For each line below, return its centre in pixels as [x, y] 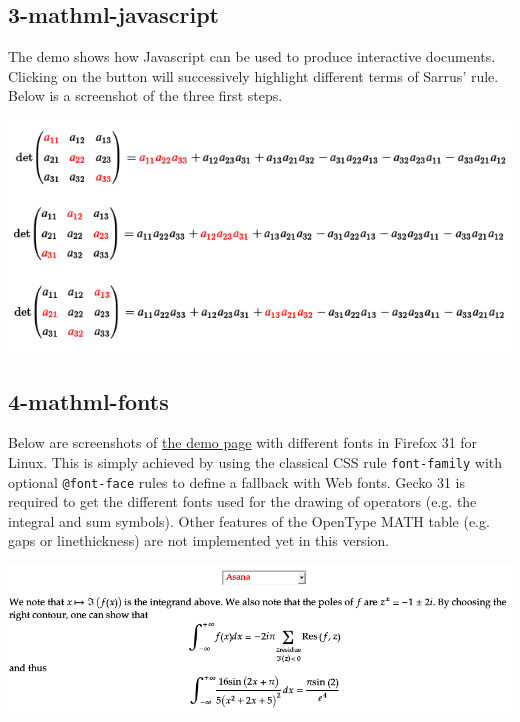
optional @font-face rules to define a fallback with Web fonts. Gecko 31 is [236, 481]
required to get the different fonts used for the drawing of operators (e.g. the [242, 501]
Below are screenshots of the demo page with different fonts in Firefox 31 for [243, 442]
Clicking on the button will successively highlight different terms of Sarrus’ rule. [253, 75]
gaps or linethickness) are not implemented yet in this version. [199, 540]
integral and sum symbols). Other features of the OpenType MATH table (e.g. [249, 520]
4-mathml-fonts [88, 400]
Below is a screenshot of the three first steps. [145, 95]
